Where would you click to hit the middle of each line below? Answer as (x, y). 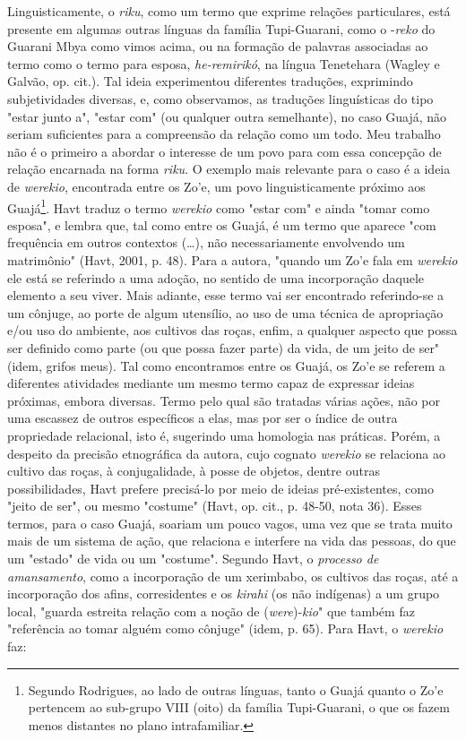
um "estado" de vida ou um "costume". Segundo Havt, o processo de (193, 559)
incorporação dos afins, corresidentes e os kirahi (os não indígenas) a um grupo (224, 594)
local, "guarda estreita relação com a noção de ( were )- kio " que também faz (211, 611)
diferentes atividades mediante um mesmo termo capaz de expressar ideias (211, 383)
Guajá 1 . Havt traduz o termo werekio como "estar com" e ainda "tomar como (219, 206)
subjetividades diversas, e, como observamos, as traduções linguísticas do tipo (220, 98)
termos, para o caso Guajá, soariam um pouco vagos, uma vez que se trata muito (230, 523)
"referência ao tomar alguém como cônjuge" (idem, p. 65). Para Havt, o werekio (225, 628)
